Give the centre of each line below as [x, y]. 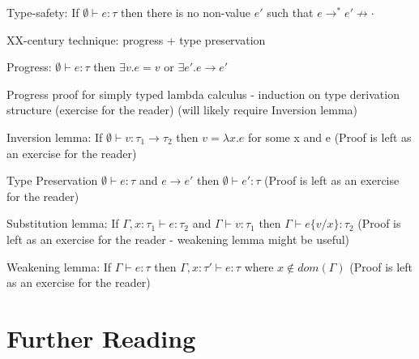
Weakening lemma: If [59, 266]
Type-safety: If [43, 12]
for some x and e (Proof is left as [330, 137]
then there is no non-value [186, 12]
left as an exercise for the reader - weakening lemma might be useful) [178, 239]
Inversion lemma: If [55, 137]
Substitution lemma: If [63, 223]
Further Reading [101, 338]
